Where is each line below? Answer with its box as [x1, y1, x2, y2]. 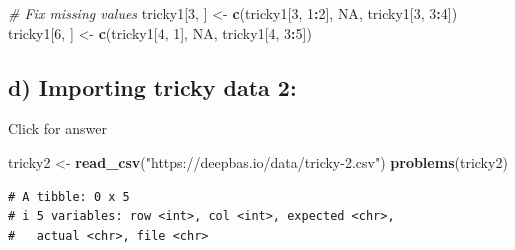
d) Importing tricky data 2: [8, 71, 297, 102]
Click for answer [8, 118, 107, 139]
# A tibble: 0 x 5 [8, 189, 130, 204]
